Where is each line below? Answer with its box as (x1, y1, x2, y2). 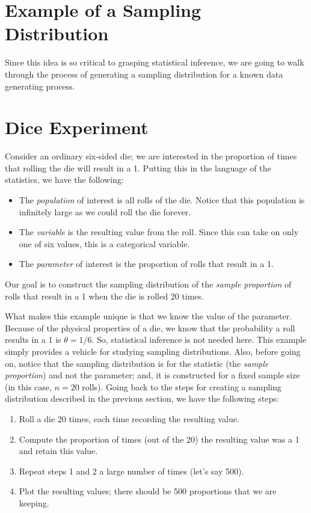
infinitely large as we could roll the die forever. (19, 205, 191, 218)
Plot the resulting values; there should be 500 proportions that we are (19, 485, 277, 497)
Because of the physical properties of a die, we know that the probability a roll (5, 321, 295, 334)
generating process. (5, 79, 75, 92)
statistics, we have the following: (5, 173, 124, 186)
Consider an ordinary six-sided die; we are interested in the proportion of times (5, 150, 297, 162)
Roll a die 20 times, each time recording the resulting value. (19, 412, 239, 425)
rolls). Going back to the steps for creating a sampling (82, 380, 282, 393)
